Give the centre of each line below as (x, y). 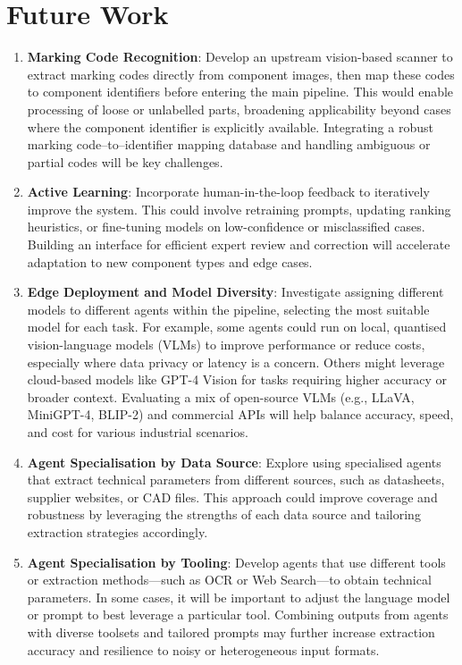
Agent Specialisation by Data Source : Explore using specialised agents (234, 462)
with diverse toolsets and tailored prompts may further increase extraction (231, 631)
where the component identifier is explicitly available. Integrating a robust (230, 126)
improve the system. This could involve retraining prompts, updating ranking (239, 209)
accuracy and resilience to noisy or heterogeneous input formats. (203, 649)
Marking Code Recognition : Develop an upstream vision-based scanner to (240, 57)
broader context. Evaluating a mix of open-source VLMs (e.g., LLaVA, (221, 396)
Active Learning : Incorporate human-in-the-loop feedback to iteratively (228, 192)
